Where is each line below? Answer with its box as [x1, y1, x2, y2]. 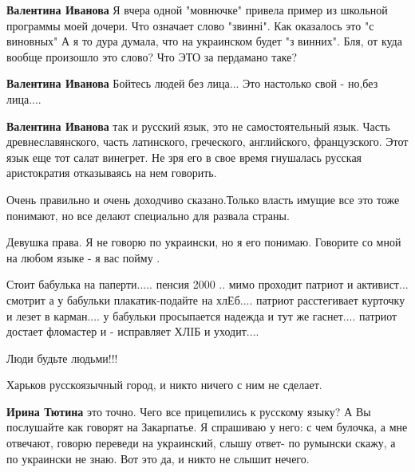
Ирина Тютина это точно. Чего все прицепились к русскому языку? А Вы [6, 403, 371, 419]
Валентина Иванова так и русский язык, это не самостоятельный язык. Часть [6, 117, 390, 134]
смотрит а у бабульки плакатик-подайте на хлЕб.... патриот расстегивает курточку [6, 291, 405, 308]
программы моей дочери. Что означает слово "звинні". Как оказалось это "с [6, 17, 374, 33]
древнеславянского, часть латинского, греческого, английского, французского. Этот [6, 133, 409, 150]
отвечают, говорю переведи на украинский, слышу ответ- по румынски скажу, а [6, 435, 396, 451]
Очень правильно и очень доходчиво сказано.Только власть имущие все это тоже [6, 191, 400, 207]
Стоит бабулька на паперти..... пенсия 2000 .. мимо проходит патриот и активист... [6, 276, 409, 293]
